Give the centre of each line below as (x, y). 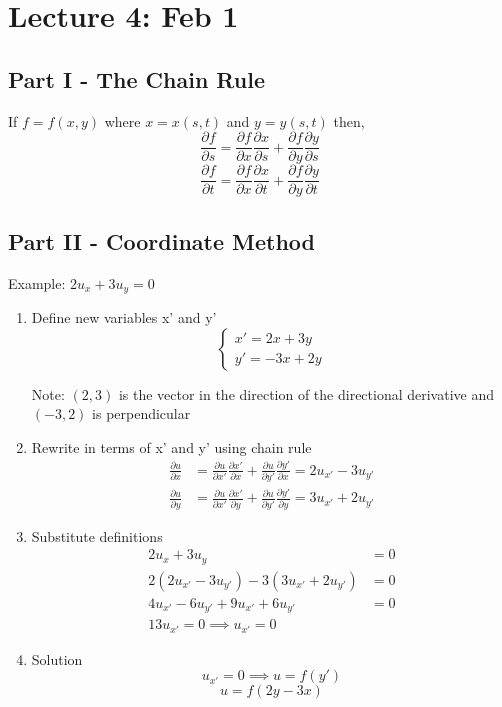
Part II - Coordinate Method (162, 240)
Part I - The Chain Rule (136, 78)
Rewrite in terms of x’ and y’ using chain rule (171, 446)
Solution (57, 658)
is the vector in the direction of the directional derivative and (306, 393)
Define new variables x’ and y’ (124, 316)
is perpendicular (141, 413)
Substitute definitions (97, 535)
